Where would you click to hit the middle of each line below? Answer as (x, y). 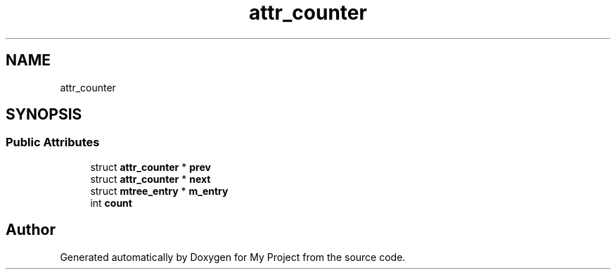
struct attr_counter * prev (150, 167)
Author (31, 230)
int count (111, 203)
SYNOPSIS (44, 115)
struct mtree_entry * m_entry (159, 191)
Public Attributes (53, 142)
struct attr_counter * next (150, 179)
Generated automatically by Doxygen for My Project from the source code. (233, 257)
